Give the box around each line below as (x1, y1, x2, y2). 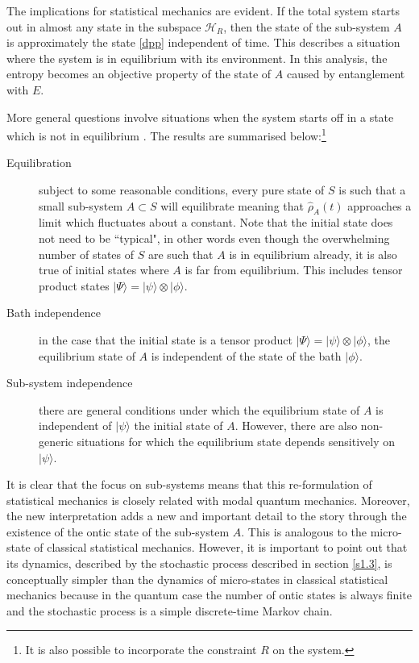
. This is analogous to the (241, 523, 367, 540)
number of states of (39, 245, 135, 262)
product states (39, 277, 110, 294)
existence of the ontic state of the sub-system (6, 523, 230, 540)
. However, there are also (234, 417, 358, 434)
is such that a (338, 181, 406, 198)
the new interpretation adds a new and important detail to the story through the (6, 507, 407, 524)
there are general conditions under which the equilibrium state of (39, 401, 360, 418)
